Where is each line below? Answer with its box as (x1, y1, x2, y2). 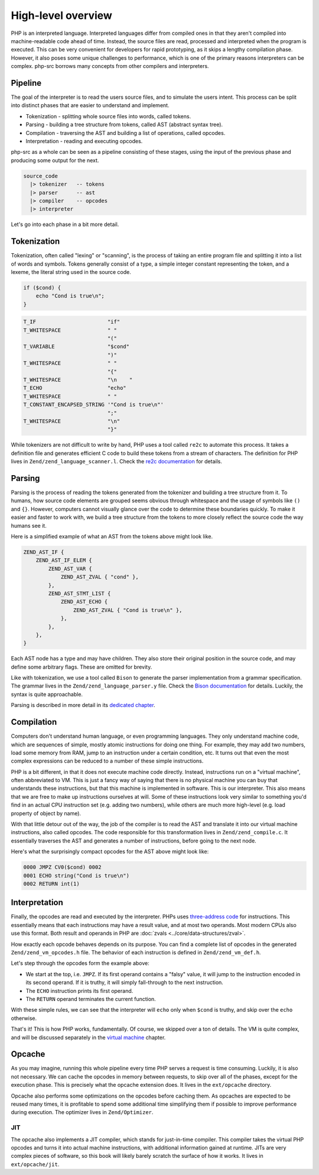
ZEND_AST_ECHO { (60, 598, 108, 605)
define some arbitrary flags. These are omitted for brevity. (11, 663, 152, 670)
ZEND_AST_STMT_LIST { (48, 590, 111, 597)
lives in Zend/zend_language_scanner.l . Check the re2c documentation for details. (11, 458, 223, 465)
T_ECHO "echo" (23, 385, 126, 392)
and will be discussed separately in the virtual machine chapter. (11, 1034, 166, 1041)
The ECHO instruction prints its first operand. (25, 987, 134, 994)
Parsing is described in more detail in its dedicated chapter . (11, 702, 156, 709)
